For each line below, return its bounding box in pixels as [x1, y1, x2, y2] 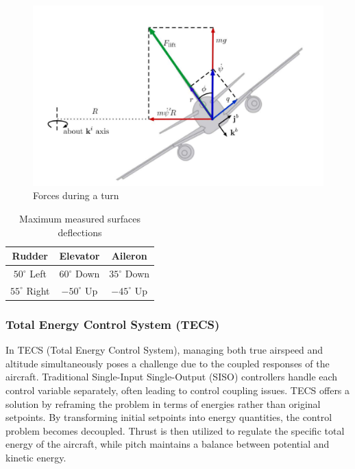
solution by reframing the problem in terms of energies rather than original [5, 396, 321, 411]
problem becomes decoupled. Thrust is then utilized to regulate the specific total [5, 423, 345, 437]
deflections [58, 225, 102, 239]
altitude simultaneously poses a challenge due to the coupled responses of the [5, 356, 330, 370]
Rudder [12, 249, 49, 263]
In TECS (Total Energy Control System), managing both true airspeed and [5, 343, 323, 357]
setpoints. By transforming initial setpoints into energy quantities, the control [5, 410, 332, 424]
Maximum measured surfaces [19, 211, 140, 226]
